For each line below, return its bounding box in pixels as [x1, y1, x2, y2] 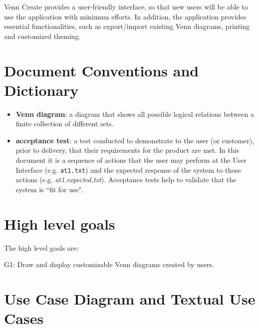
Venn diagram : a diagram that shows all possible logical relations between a [15, 108, 255, 119]
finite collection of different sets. [15, 118, 114, 129]
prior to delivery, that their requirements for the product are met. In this [15, 145, 240, 155]
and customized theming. [4, 30, 81, 41]
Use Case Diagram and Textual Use [4, 289, 256, 309]
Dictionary [4, 79, 79, 100]
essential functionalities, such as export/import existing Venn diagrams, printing [4, 21, 250, 31]
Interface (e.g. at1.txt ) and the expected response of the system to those [15, 164, 241, 175]
